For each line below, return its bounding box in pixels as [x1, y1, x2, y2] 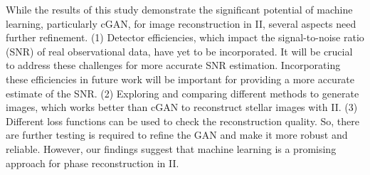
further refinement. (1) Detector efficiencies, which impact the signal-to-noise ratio [6, 30, 364, 45]
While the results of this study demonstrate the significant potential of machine [6, 2, 353, 16]
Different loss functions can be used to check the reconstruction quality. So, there [6, 113, 359, 128]
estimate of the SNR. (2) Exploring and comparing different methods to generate [6, 85, 359, 100]
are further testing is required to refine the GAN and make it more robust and [6, 127, 348, 142]
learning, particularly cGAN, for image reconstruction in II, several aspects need [6, 16, 356, 31]
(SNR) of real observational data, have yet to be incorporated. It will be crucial [6, 43, 353, 58]
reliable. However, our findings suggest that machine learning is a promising [6, 141, 337, 156]
